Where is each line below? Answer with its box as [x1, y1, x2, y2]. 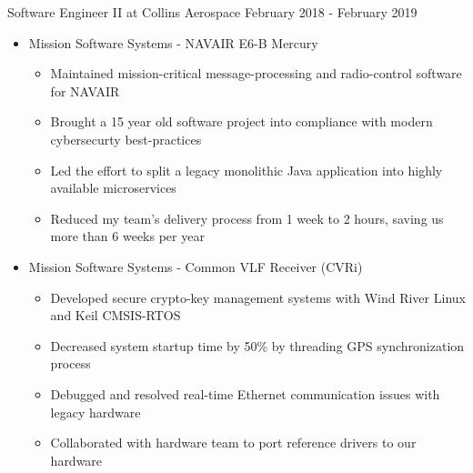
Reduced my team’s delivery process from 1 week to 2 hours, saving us [50, 208, 444, 227]
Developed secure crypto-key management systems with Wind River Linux [50, 287, 466, 307]
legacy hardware [50, 402, 141, 421]
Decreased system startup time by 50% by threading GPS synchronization [50, 336, 465, 355]
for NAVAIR [50, 81, 120, 100]
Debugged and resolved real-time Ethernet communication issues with [50, 384, 440, 403]
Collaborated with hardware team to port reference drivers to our [50, 433, 417, 452]
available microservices [50, 178, 176, 197]
